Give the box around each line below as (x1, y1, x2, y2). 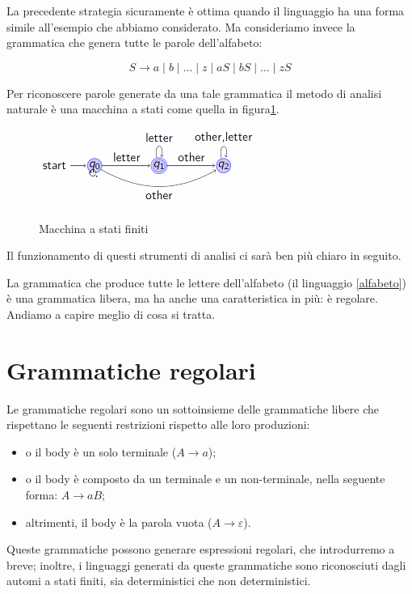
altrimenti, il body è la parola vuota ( (25, 513, 212, 530)
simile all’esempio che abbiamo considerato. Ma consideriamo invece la (6, 18, 355, 35)
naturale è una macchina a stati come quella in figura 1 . (6, 100, 280, 117)
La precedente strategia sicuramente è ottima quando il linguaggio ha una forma (6, 2, 405, 19)
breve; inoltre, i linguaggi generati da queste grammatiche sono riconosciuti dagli (6, 556, 406, 573)
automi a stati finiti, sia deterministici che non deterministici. (6, 572, 311, 589)
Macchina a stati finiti (39, 219, 149, 236)
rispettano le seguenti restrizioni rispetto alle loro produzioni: (6, 416, 310, 433)
